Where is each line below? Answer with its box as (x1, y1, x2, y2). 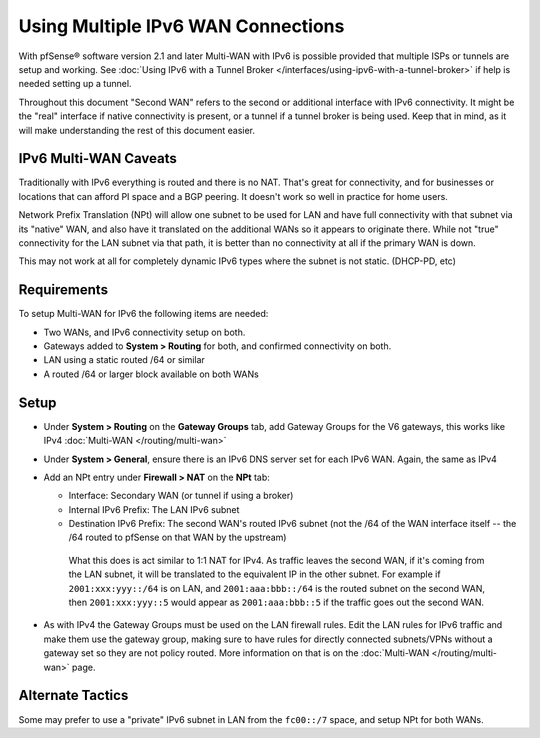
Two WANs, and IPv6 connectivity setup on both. (43, 326, 246, 338)
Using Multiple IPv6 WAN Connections (18, 15, 345, 37)
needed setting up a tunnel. (18, 78, 132, 90)
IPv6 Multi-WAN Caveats (18, 150, 177, 167)
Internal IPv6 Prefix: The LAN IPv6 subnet (68, 503, 240, 515)
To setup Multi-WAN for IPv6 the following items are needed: (18, 308, 269, 320)
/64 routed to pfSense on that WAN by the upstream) (68, 531, 287, 544)
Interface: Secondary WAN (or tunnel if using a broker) (68, 490, 294, 502)
